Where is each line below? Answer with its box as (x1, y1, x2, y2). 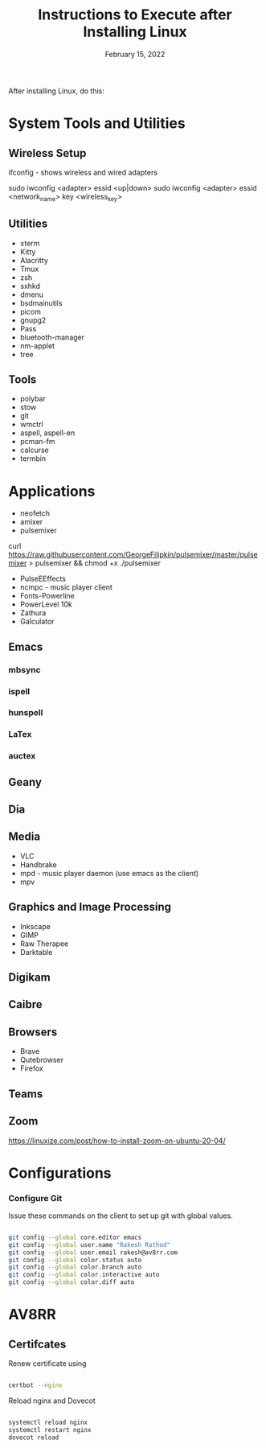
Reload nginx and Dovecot (8, 1396, 96, 1405)
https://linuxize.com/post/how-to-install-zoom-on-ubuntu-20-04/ (8, 1136, 227, 1146)
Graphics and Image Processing (8, 900, 171, 914)
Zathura (19, 608, 47, 618)
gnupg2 (19, 315, 47, 325)
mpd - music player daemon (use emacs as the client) (19, 868, 199, 878)
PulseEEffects (19, 574, 67, 584)
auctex (8, 751, 36, 762)
